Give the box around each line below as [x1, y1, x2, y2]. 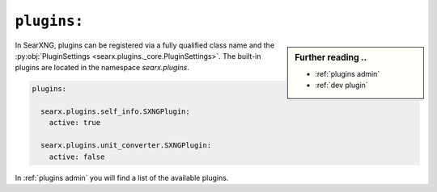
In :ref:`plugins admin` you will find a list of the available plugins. [15, 173, 229, 182]
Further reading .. [295, 52, 367, 63]
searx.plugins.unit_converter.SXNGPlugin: [40, 141, 212, 150]
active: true [49, 118, 101, 127]
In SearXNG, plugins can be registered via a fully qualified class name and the [15, 40, 275, 50]
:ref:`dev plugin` [315, 81, 368, 90]
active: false [49, 152, 105, 161]
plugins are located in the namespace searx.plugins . [15, 63, 190, 73]
